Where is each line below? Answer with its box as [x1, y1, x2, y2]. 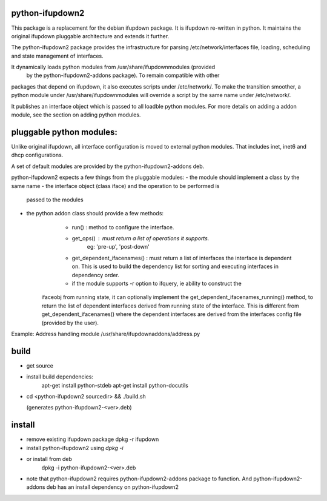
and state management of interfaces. [11, 52, 104, 59]
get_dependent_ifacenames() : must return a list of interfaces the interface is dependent [71, 254, 292, 261]
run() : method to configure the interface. [71, 223, 174, 230]
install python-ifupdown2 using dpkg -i [26, 444, 124, 451]
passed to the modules [26, 196, 84, 203]
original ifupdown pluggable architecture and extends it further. [11, 32, 170, 39]
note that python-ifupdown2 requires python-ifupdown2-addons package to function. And [26, 475, 253, 482]
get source [26, 361, 54, 369]
